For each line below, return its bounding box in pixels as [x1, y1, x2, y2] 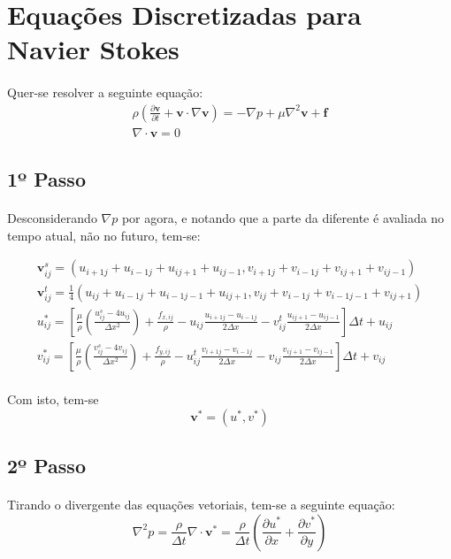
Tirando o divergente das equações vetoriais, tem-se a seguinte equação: [7, 495, 395, 514]
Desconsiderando [7, 209, 97, 227]
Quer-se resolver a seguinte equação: [7, 83, 203, 102]
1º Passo [7, 165, 86, 193]
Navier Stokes [7, 31, 180, 67]
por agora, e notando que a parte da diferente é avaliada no [121, 209, 445, 227]
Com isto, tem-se [7, 390, 99, 409]
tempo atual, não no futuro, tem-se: [7, 226, 201, 244]
